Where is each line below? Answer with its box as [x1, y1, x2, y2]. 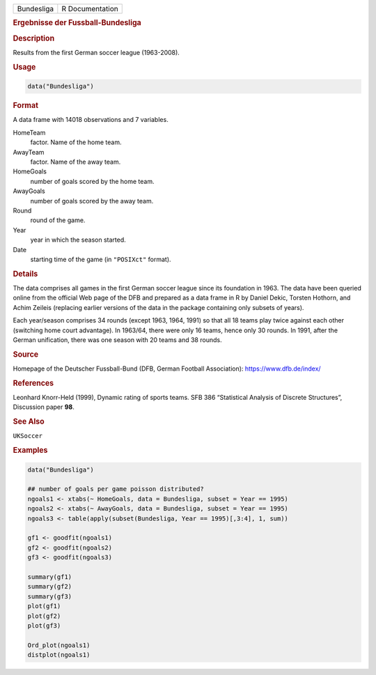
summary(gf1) [27, 573, 72, 581]
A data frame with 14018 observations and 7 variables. [13, 116, 169, 124]
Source [13, 349, 39, 359]
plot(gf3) [27, 621, 61, 630]
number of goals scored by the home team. [30, 177, 155, 185]
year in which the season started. [30, 235, 127, 244]
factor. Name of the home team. [30, 138, 122, 146]
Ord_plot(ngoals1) [27, 641, 91, 649]
